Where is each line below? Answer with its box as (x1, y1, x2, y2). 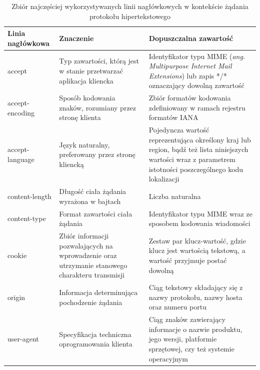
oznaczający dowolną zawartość (148, 80, 244, 90)
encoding (7, 107, 35, 117)
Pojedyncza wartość (148, 124, 209, 135)
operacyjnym (148, 353, 188, 363)
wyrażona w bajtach (59, 195, 121, 206)
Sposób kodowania (59, 92, 115, 103)
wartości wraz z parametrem (148, 154, 235, 164)
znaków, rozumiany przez (59, 102, 136, 112)
